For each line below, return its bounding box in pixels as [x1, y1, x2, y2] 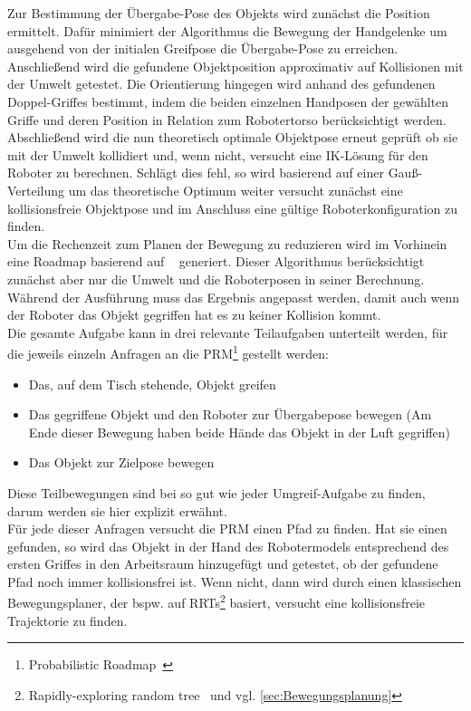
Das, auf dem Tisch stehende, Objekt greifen [28, 374, 276, 393]
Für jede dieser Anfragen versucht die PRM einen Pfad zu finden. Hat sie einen [7, 519, 447, 538]
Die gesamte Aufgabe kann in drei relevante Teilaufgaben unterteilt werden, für [7, 322, 448, 341]
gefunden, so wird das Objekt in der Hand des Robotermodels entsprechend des [7, 536, 449, 555]
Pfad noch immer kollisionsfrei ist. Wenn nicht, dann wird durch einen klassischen [7, 572, 462, 591]
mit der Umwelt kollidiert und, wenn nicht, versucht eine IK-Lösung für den [7, 145, 428, 164]
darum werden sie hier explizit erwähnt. [7, 501, 227, 520]
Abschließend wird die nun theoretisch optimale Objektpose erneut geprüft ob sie [7, 128, 458, 147]
